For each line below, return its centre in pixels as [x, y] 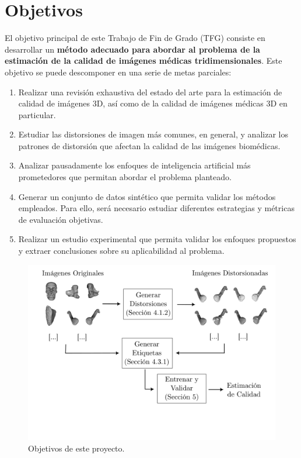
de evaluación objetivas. [61, 219]
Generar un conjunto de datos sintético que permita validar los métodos [147, 196]
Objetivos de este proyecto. [76, 448]
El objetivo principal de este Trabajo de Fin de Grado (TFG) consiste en [135, 38]
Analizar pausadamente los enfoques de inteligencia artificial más [134, 165]
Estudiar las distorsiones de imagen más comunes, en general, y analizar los [153, 134]
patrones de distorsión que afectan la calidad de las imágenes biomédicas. [149, 145]
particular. [37, 114]
